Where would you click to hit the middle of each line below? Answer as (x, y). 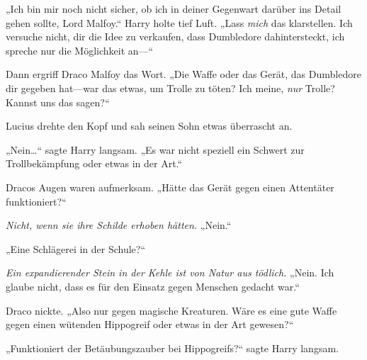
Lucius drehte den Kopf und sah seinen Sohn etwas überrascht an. (149, 126)
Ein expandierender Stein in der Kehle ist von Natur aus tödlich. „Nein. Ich (170, 272)
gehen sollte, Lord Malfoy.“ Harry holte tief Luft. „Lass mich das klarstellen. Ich (179, 22)
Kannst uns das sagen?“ (58, 102)
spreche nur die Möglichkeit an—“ (80, 50)
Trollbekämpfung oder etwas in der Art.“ (94, 163)
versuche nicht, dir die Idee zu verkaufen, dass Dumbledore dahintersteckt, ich (175, 36)
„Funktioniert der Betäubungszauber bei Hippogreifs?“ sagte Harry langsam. (172, 348)
